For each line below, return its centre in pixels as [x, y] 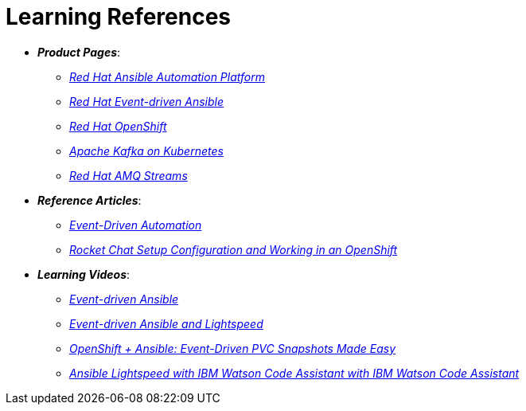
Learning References [119, 17]
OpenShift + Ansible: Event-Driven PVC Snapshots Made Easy [232, 348]
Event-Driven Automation [136, 225]
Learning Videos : [84, 274]
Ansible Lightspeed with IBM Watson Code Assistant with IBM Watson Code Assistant [294, 373]
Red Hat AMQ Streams [129, 175]
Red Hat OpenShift [118, 126]
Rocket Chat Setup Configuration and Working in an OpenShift [234, 249]
